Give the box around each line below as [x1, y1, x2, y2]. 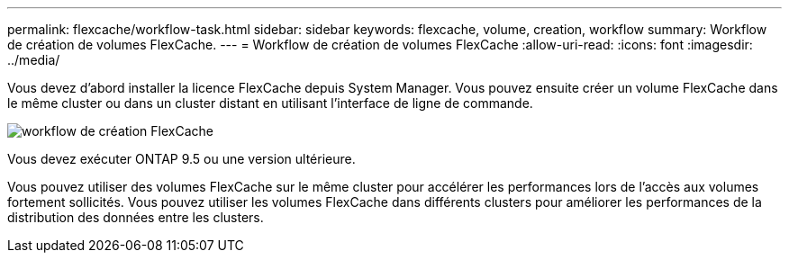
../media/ [7, 52, 60, 67]
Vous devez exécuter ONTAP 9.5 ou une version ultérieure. [7, 151, 356, 166]
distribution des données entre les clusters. [7, 210, 264, 225]
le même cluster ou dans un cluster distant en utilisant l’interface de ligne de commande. [7, 95, 533, 111]
